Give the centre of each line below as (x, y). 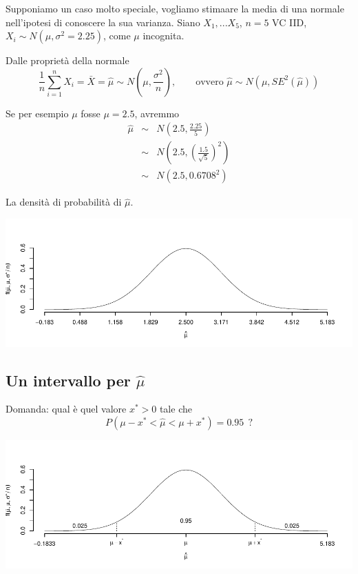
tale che (176, 409)
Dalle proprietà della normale (67, 60)
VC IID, (289, 22)
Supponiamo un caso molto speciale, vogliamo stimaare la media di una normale (175, 8)
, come (117, 36)
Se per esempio (37, 113)
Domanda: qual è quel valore (66, 409)
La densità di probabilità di (64, 202)
